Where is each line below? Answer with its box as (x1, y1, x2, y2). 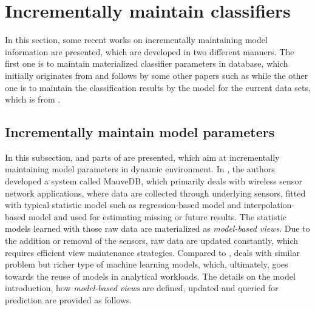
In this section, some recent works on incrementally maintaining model (5, 33, 268, 46)
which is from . (5, 93, 61, 106)
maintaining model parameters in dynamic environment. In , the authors (5, 163, 275, 175)
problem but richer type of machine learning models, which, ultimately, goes (5, 258, 288, 271)
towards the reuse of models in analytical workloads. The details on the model (5, 269, 296, 282)
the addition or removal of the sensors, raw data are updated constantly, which (5, 234, 299, 247)
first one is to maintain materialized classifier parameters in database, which (5, 57, 288, 70)
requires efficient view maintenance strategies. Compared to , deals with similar (5, 246, 300, 258)
